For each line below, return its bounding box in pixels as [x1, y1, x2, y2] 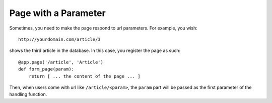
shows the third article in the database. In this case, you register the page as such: [9, 47, 181, 53]
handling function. [9, 91, 47, 97]
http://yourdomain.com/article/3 [18, 36, 101, 42]
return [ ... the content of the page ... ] [28, 73, 141, 79]
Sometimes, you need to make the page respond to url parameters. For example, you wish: [9, 25, 197, 31]
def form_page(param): [18, 66, 75, 72]
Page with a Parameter [9, 7, 106, 18]
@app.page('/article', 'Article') [18, 59, 103, 65]
